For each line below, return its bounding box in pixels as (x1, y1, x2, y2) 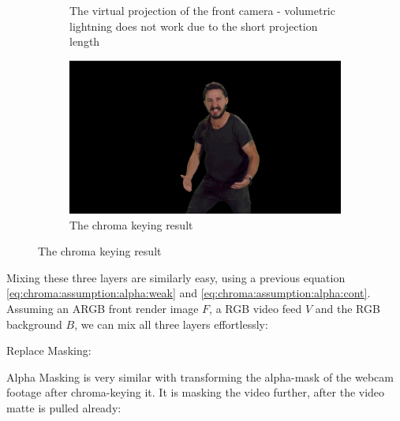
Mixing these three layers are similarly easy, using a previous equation (6, 269, 346, 285)
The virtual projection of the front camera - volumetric (69, 2, 335, 18)
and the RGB (315, 300, 380, 316)
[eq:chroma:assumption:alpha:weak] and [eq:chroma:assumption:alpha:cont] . (6, 285, 371, 301)
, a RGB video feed (209, 300, 302, 316)
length (69, 33, 100, 50)
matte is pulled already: (6, 399, 121, 415)
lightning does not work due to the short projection (69, 17, 318, 34)
